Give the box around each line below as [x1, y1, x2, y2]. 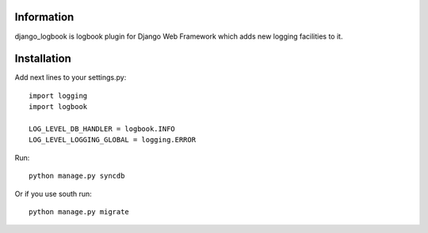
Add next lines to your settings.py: [14, 73, 127, 82]
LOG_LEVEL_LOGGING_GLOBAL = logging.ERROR [29, 135, 197, 145]
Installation [14, 52, 71, 66]
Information [14, 10, 75, 24]
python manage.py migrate [29, 207, 130, 216]
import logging [29, 91, 88, 100]
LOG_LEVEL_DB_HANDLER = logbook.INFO [29, 124, 176, 133]
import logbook [29, 103, 88, 111]
